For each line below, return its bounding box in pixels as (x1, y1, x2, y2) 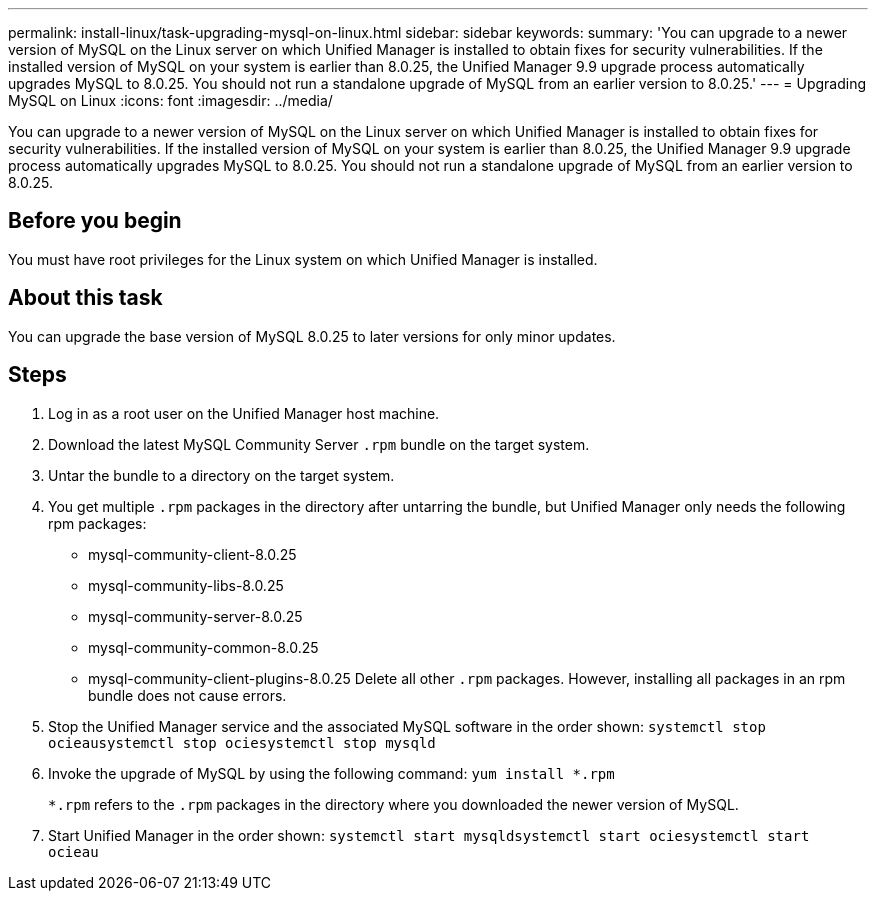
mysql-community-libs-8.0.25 (88, 576, 284, 594)
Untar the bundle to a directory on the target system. (48, 466, 395, 484)
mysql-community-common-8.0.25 (88, 638, 319, 656)
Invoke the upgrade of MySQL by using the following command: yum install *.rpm (48, 764, 615, 782)
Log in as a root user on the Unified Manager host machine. (48, 404, 440, 422)
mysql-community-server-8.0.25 (88, 607, 303, 625)
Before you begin (8, 208, 182, 234)
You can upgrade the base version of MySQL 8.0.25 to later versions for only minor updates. (8, 327, 616, 345)
